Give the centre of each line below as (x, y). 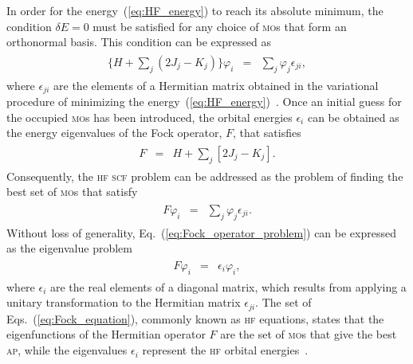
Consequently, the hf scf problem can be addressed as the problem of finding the (205, 176)
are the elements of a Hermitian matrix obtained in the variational (216, 85)
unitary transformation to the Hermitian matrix (124, 302)
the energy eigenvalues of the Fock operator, (114, 133)
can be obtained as (353, 117)
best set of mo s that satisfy (72, 192)
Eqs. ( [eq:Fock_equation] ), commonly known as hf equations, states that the (195, 318)
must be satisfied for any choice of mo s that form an (220, 26)
